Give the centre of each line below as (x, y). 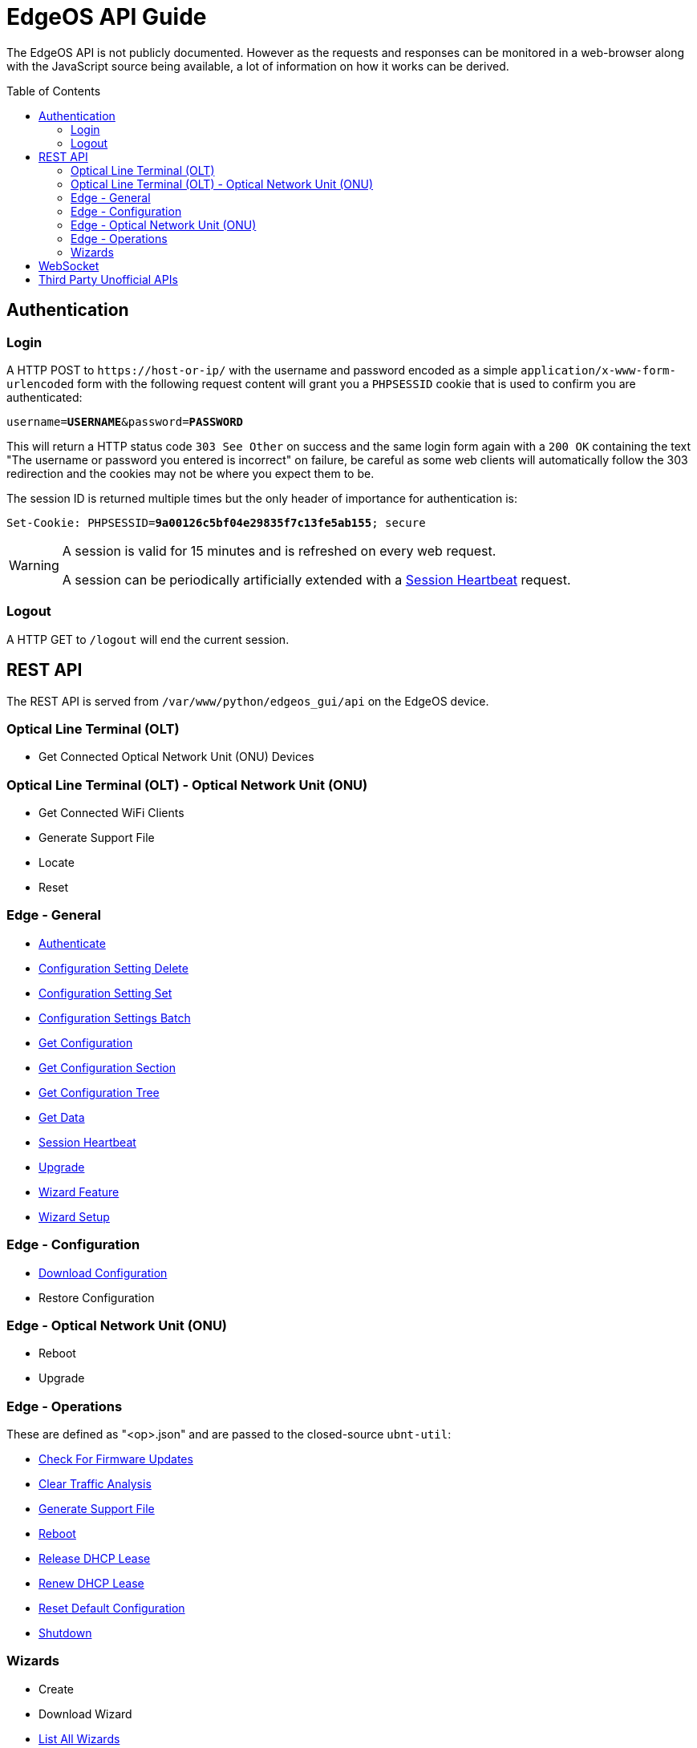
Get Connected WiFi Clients (111, 813)
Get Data (62, 1117)
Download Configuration (103, 1273)
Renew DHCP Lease (91, 1584)
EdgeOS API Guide (107, 17)
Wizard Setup (74, 1216)
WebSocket (69, 265)
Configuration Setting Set (105, 993)
